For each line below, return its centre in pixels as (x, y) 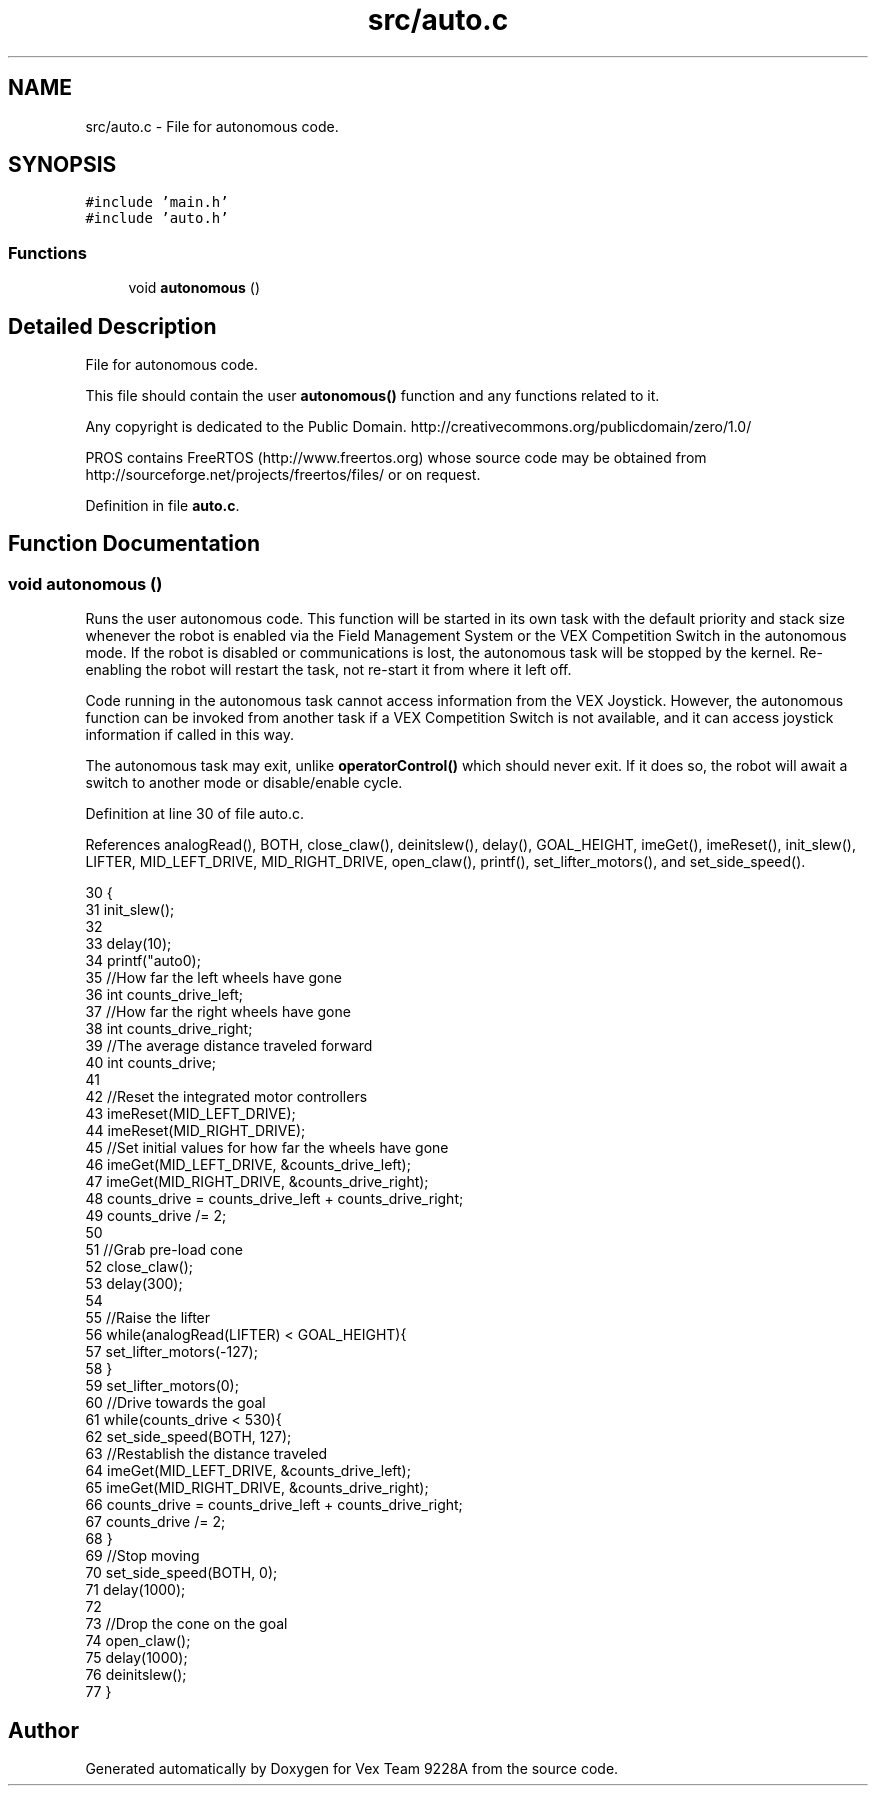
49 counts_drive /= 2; (156, 1216)
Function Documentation (134, 544)
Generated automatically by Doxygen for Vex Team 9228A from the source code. (352, 1769)
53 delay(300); (134, 1284)
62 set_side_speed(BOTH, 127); (188, 1437)
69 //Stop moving (142, 1556)
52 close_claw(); (139, 1267)
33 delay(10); (128, 944)
